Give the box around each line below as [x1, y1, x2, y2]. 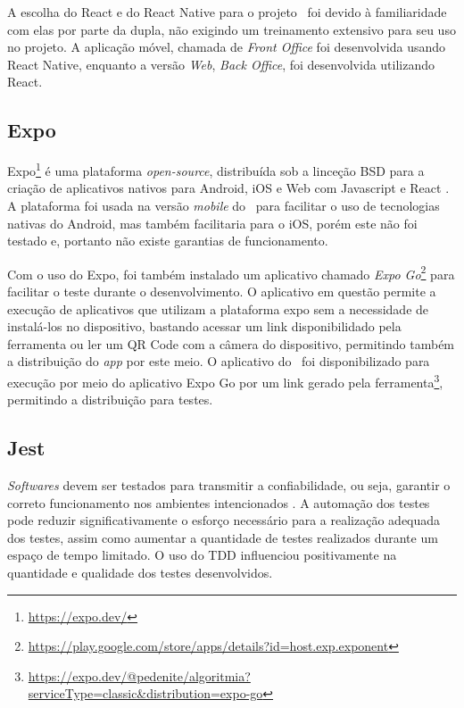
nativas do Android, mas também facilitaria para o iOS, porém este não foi [7, 213, 418, 232]
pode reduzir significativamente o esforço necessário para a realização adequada [7, 511, 441, 529]
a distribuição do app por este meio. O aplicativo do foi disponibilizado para [7, 352, 430, 371]
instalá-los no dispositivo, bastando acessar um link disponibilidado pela [7, 317, 402, 336]
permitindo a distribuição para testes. [7, 390, 213, 409]
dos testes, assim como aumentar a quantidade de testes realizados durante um [7, 528, 438, 546]
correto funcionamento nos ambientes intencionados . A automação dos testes [7, 493, 430, 512]
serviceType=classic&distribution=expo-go [28, 684, 263, 703]
